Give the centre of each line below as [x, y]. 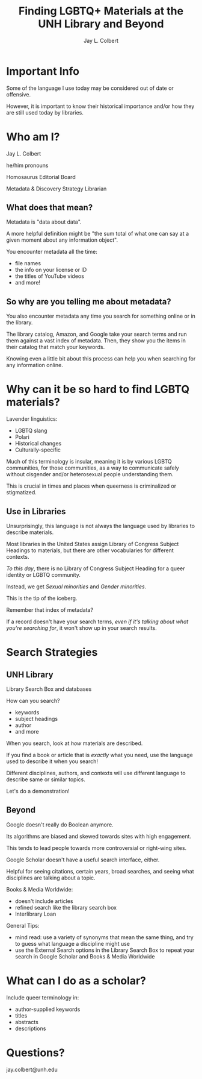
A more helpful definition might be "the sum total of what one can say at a [98, 234]
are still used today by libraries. [45, 112]
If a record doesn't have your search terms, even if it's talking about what [97, 621]
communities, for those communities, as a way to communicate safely [93, 468]
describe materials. [30, 532]
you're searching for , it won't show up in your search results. [82, 628]
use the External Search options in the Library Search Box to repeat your [105, 950]
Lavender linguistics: [32, 419]
